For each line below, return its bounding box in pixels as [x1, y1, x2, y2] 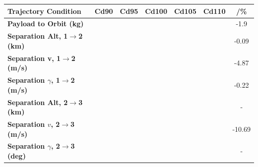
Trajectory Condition [7, 5, 81, 16]
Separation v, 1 [7, 53, 61, 63]
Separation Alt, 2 [7, 97, 68, 107]
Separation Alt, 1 [7, 31, 68, 41]
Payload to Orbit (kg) [7, 18, 84, 29]
